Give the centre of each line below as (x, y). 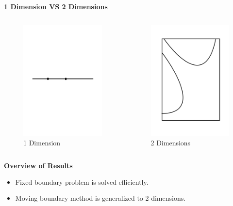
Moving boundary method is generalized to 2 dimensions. (100, 198)
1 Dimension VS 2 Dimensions (56, 6)
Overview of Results (38, 166)
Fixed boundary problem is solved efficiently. (82, 182)
